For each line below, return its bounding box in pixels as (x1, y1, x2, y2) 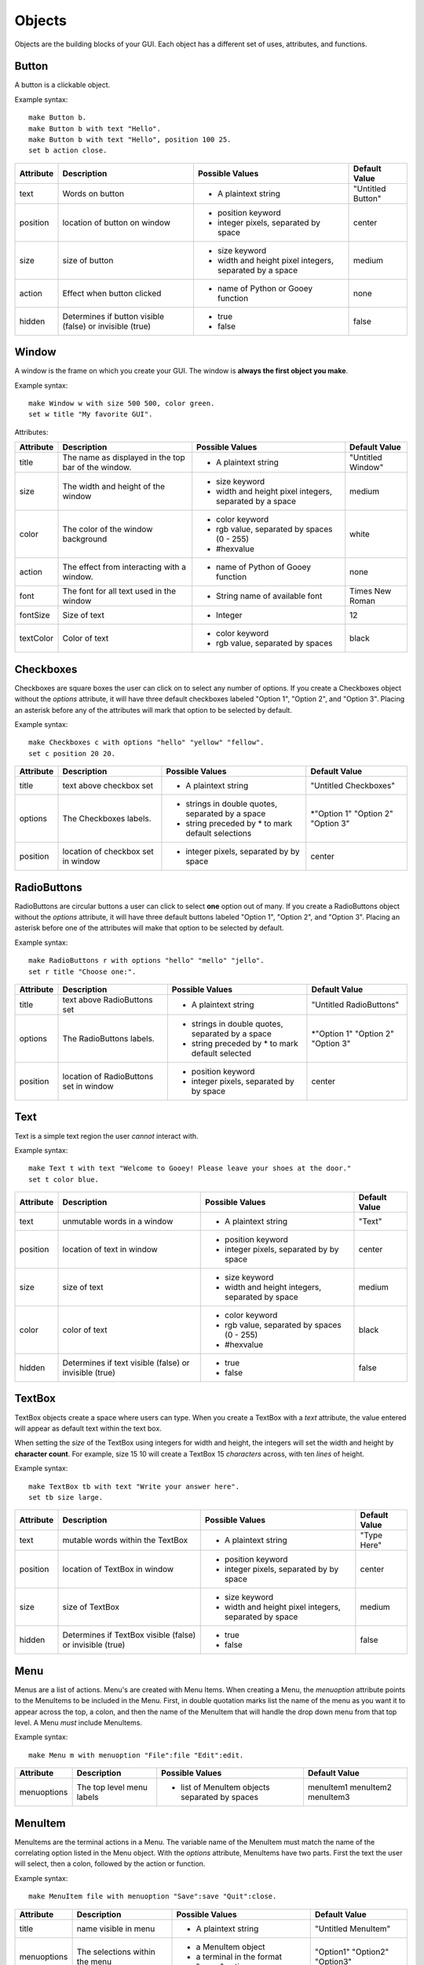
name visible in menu (76, 1923, 155, 1934)
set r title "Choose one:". (28, 967, 137, 976)
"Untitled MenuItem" (314, 1923, 391, 1934)
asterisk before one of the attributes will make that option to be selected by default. (14, 924, 284, 933)
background (62, 534, 108, 545)
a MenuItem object (196, 1941, 266, 1952)
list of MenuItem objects (181, 1782, 270, 1793)
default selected (191, 1048, 251, 1059)
